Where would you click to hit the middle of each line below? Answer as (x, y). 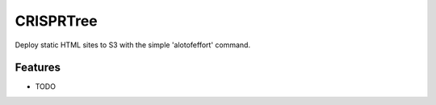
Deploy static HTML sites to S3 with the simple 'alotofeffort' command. (132, 45)
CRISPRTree (57, 21)
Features (38, 68)
